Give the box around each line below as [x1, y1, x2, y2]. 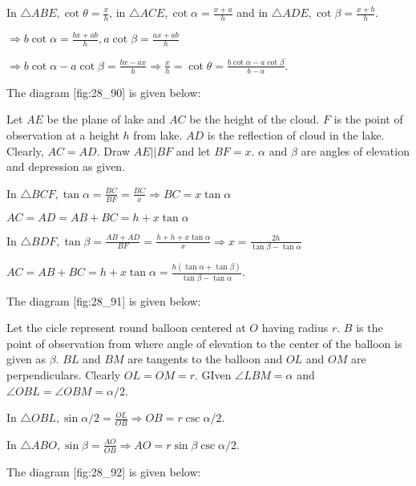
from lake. [133, 126, 183, 143]
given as [6, 350, 46, 367]
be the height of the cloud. [189, 111, 320, 128]
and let [176, 142, 211, 159]
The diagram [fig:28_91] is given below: [6, 292, 201, 309]
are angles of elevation [301, 142, 410, 159]
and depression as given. [6, 158, 126, 175]
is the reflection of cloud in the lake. [207, 126, 385, 143]
